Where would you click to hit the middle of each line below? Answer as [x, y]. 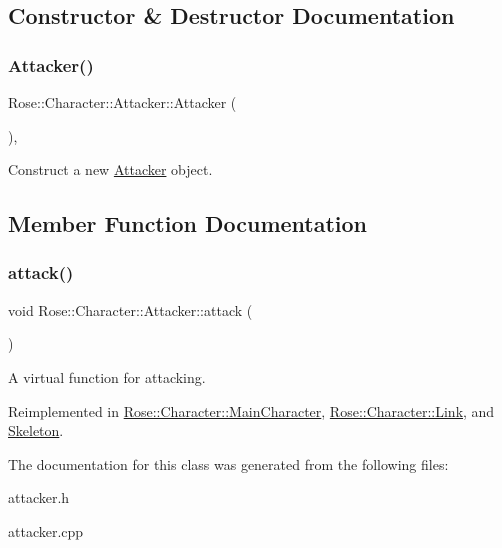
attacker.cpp [46, 530]
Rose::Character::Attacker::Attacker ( [122, 102]
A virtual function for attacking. [107, 376]
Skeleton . [36, 430]
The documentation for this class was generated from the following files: [228, 463]
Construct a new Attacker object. [110, 169]
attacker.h [39, 497]
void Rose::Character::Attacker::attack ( [130, 309]
